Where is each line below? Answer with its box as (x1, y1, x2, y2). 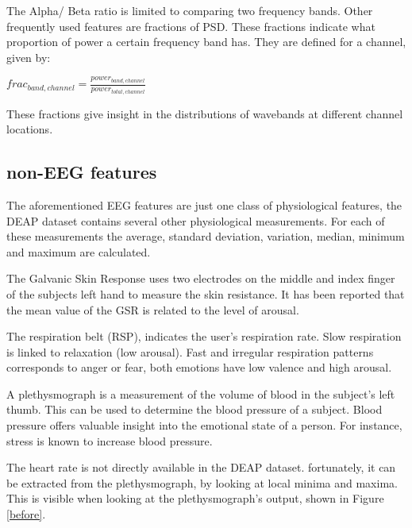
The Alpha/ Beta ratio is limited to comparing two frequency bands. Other (6, 2, 373, 18)
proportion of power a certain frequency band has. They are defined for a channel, (6, 33, 406, 50)
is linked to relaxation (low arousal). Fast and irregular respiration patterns (6, 343, 374, 360)
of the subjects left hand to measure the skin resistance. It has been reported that (6, 285, 405, 302)
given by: (6, 48, 51, 65)
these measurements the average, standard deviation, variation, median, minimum (6, 228, 405, 245)
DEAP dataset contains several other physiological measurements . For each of (6, 212, 385, 229)
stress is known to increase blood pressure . (6, 432, 213, 449)
